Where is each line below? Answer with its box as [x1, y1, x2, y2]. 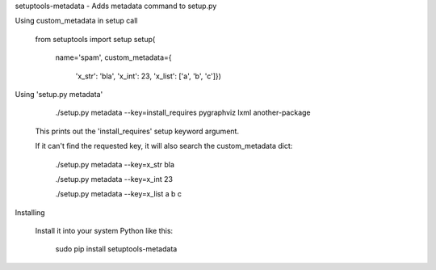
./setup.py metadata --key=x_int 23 [55, 174, 174, 184]
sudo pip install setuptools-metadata [55, 244, 178, 254]
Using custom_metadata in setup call [15, 16, 138, 26]
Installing [15, 207, 45, 217]
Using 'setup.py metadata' [15, 89, 103, 99]
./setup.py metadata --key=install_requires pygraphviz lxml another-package [55, 108, 311, 117]
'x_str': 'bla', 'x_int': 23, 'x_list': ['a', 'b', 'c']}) [75, 71, 222, 81]
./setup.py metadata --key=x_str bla [55, 159, 175, 169]
